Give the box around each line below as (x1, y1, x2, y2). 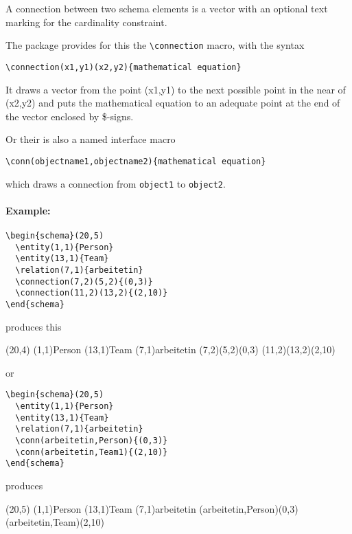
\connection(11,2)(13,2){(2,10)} (15, 288, 168, 298)
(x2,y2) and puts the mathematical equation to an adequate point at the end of (5, 96, 340, 110)
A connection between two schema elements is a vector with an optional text (5, 1, 328, 15)
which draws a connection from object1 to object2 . (5, 176, 226, 190)
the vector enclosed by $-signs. (5, 109, 134, 123)
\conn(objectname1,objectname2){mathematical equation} (5, 156, 266, 166)
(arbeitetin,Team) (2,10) (5, 515, 104, 529)
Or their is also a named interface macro (5, 132, 176, 146)
